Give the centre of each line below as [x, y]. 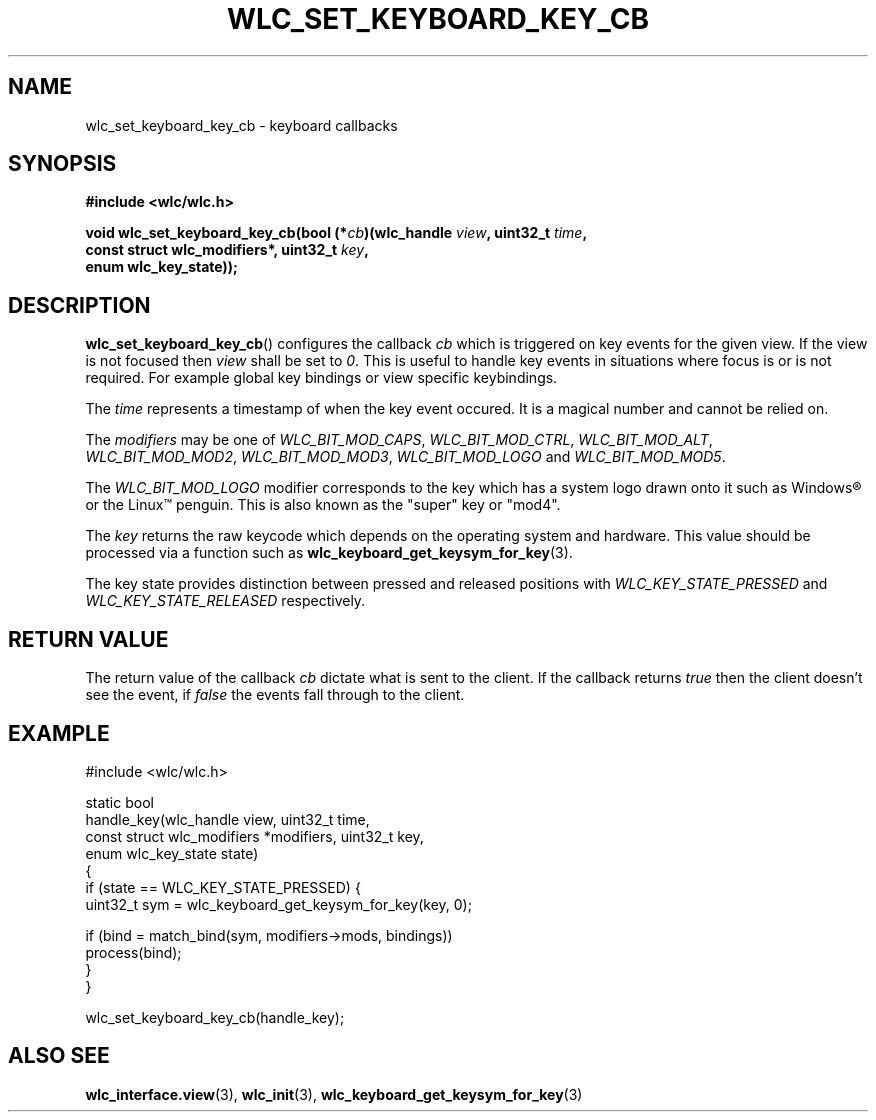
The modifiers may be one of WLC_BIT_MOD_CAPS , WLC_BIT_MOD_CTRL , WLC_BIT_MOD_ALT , [399, 440]
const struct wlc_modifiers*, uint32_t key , [227, 250]
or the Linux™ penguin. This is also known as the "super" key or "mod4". [323, 505]
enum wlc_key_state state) [172, 853]
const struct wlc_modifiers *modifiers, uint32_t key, [254, 836]
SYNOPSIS [62, 164]
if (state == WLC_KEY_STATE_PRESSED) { [223, 887]
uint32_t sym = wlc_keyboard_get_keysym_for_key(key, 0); [278, 904]
